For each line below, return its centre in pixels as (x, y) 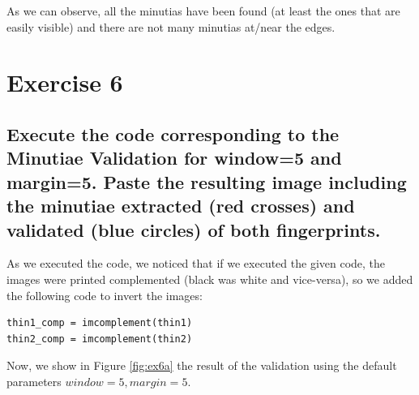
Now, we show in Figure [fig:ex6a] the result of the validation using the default (202, 365)
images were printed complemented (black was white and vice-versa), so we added (210, 279)
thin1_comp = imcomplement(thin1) (100, 323)
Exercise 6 (65, 82)
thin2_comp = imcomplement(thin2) (100, 339)
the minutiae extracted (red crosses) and (181, 206)
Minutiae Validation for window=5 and (174, 158)
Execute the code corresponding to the (173, 133)
